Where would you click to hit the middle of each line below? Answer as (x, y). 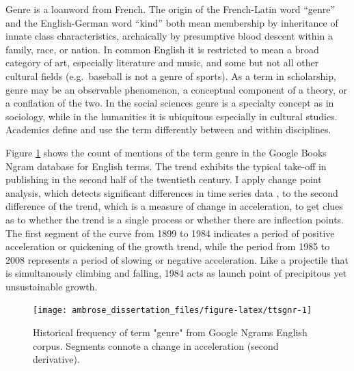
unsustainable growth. (52, 286)
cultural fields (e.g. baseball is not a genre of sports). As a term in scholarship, (171, 75)
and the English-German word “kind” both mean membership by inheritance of (172, 22)
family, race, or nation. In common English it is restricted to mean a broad (162, 49)
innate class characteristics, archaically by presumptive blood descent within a (169, 36)
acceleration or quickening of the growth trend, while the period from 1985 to (168, 246)
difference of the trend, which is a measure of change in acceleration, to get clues (174, 206)
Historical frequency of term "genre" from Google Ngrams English (170, 332)
